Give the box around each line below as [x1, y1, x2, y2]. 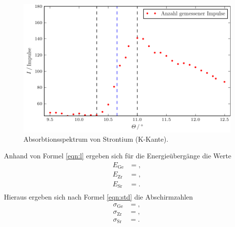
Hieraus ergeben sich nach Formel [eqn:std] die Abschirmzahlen [4, 192, 193, 202]
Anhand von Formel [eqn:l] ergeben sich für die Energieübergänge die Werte [4, 151, 232, 160]
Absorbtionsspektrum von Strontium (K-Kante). [23, 134, 169, 144]
